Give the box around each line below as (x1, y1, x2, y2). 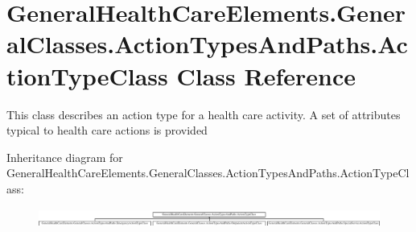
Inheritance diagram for (6, 148, 123, 165)
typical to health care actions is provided (6, 122, 208, 139)
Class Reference (176, 59, 356, 92)
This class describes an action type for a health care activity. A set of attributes (6, 106, 401, 122)
